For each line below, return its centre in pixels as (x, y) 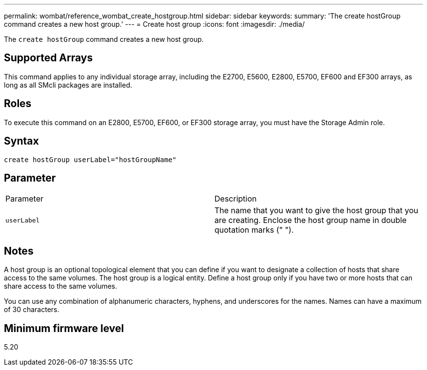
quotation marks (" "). (254, 230)
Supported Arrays (49, 58)
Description (236, 199)
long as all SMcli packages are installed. (68, 85)
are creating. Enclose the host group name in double (311, 220)
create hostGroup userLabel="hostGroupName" (90, 159)
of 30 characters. (32, 310)
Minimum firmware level (64, 328)
